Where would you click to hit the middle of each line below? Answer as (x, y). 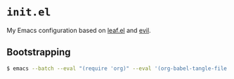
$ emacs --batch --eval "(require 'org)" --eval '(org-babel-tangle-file (117, 69)
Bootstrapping (39, 52)
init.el (29, 12)
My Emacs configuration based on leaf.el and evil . (79, 30)
